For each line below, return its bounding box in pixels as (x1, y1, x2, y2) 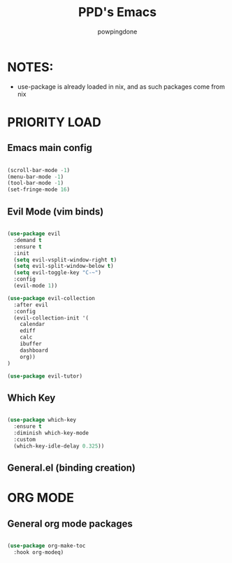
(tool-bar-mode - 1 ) (7, 180, 64, 187)
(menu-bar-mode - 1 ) (7, 173, 64, 180)
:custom (13, 436, 36, 443)
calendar (20, 321, 45, 328)
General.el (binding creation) (7, 462, 136, 473)
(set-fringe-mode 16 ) (7, 186, 71, 193)
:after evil (13, 301, 49, 308)
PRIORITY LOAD (7, 114, 101, 130)
